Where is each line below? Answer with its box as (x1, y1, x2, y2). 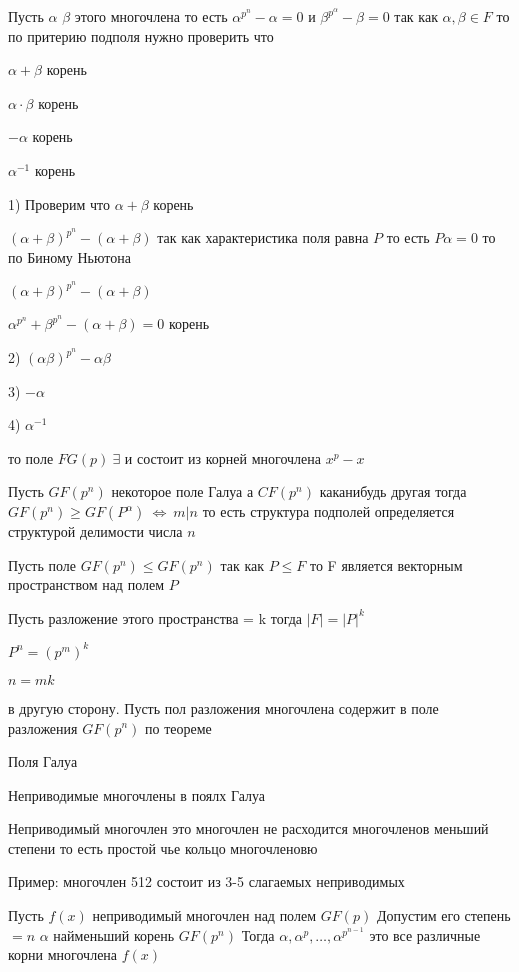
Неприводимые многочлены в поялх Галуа (8, 784, 266, 805)
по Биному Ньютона (8, 246, 131, 267)
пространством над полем (8, 574, 165, 595)
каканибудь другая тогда (319, 481, 467, 502)
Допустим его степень (376, 905, 511, 926)
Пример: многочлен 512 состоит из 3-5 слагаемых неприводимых (8, 871, 405, 892)
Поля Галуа (8, 751, 78, 772)
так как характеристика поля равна (157, 227, 369, 248)
